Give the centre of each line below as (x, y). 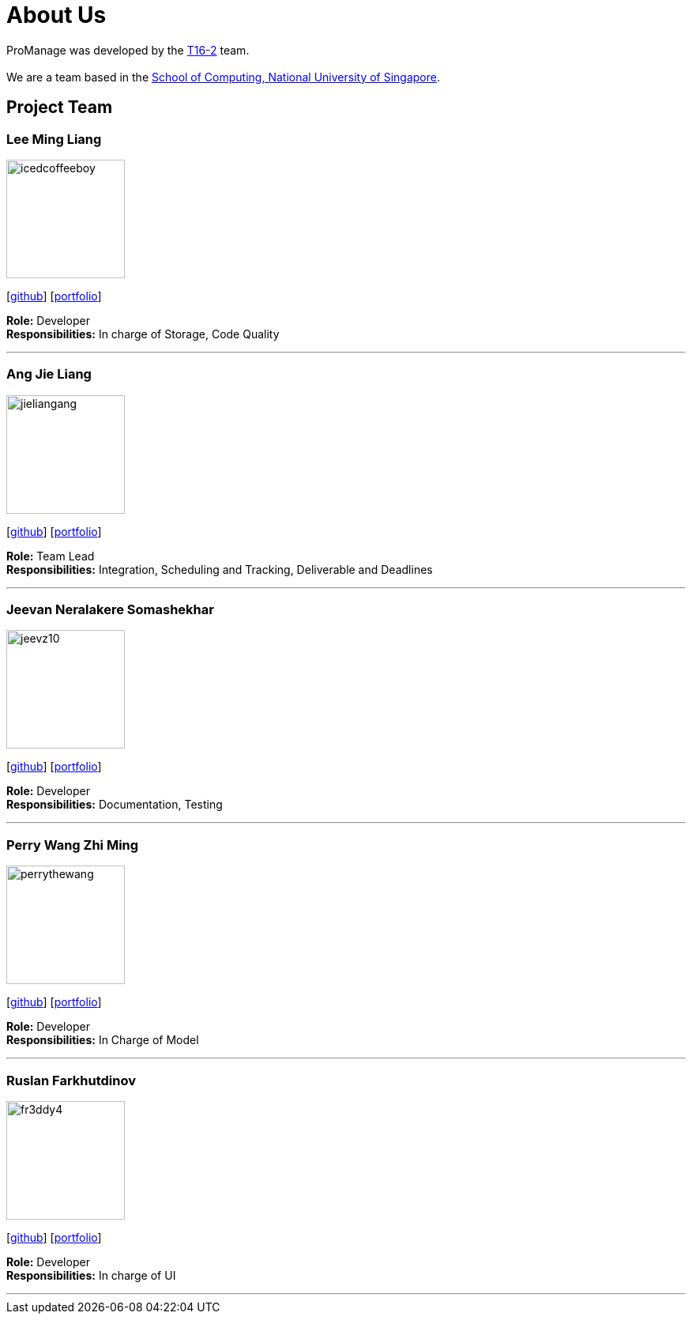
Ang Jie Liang (49, 374)
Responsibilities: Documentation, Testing (115, 805)
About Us (56, 15)
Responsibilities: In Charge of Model (103, 1040)
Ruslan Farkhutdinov (71, 1080)
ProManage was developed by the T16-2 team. (128, 50)
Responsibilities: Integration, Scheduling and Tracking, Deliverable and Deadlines (220, 569)
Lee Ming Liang (54, 139)
